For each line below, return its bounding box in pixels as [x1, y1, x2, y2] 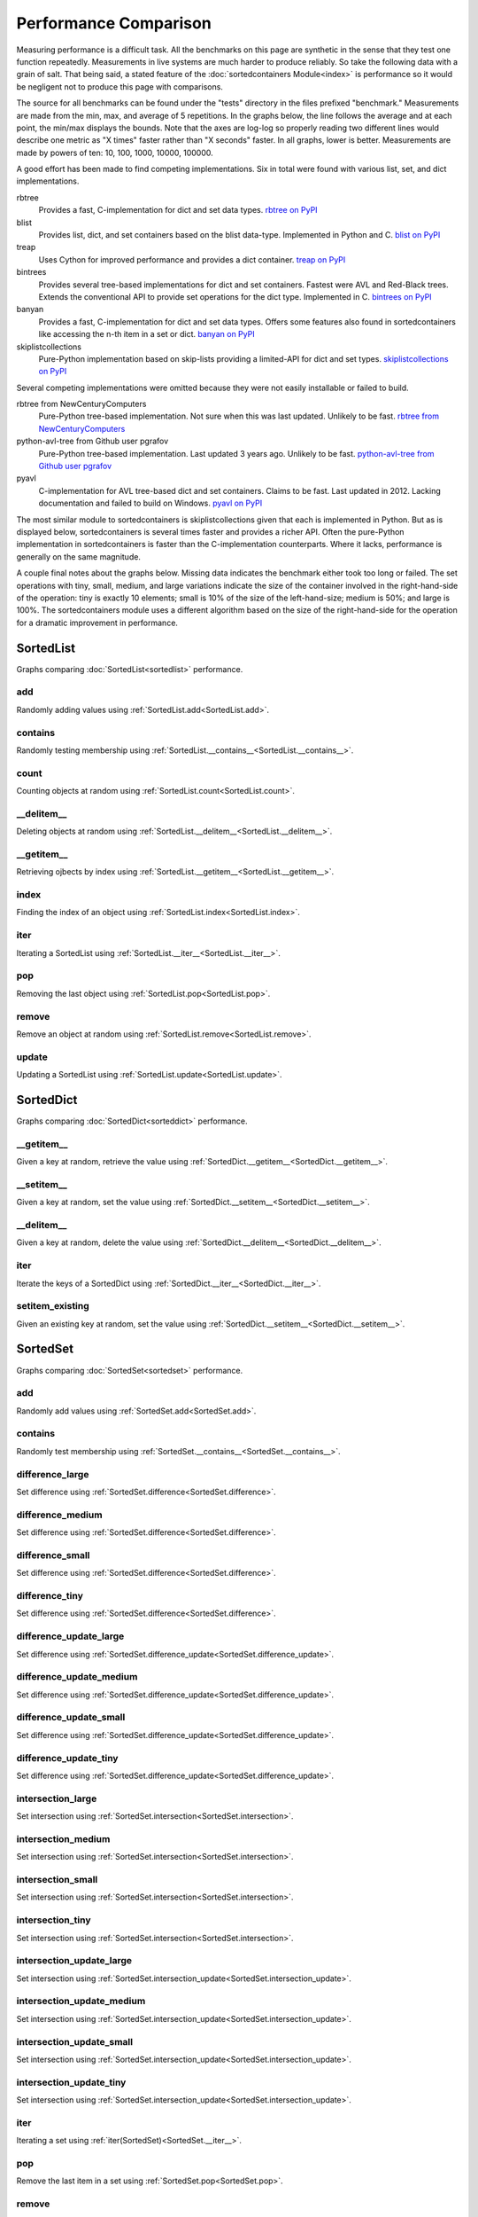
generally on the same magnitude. [16, 551, 142, 562]
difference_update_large [16, 1630, 125, 1642]
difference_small [16, 1548, 90, 1561]
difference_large [16, 1468, 89, 1480]
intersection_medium [16, 1832, 111, 1845]
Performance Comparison [16, 13, 212, 33]
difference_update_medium [16, 1671, 138, 1683]
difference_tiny [16, 1590, 84, 1602]
